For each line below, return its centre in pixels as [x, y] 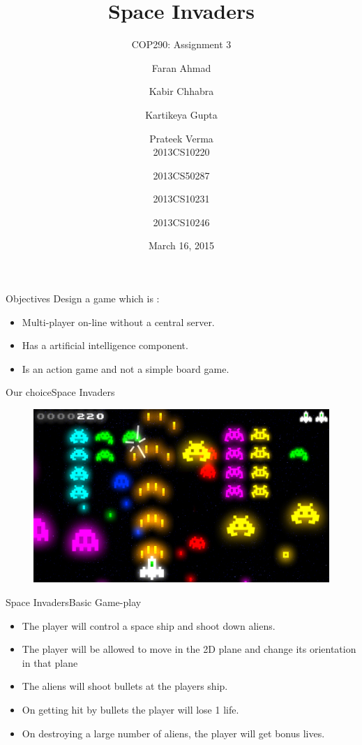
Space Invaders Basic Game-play [74, 602]
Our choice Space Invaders [60, 392]
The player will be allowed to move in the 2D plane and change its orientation [189, 649]
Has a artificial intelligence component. [105, 345]
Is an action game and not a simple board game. [126, 368]
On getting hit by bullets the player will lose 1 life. [130, 710]
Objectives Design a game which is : [83, 298]
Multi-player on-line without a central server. [118, 322]
